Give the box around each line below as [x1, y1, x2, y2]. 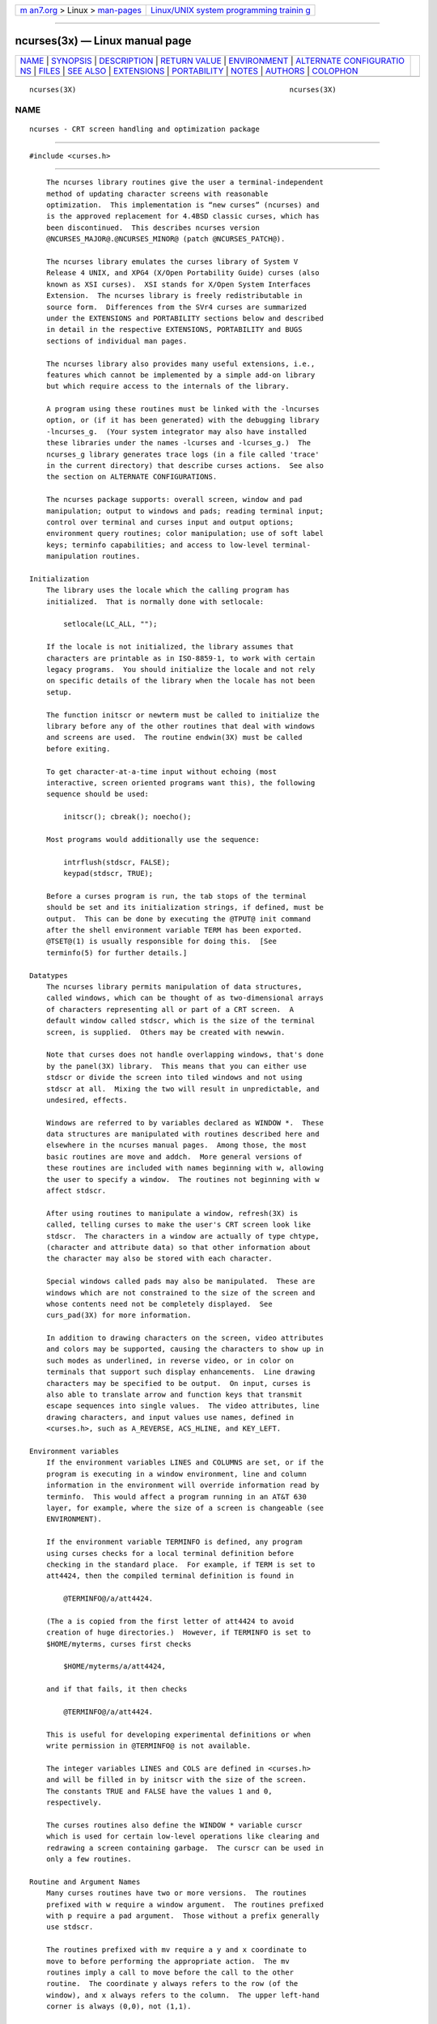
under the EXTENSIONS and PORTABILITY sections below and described [45, 313, 324, 323]
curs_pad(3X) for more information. [45, 1311, 192, 1320]
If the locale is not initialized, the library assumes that [45, 642, 295, 652]
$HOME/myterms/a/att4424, [63, 1662, 166, 1671]
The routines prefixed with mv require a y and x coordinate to [45, 1945, 307, 1954]
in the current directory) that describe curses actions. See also [45, 461, 324, 470]
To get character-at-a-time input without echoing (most [45, 767, 277, 776]
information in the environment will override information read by [45, 1481, 320, 1490]
